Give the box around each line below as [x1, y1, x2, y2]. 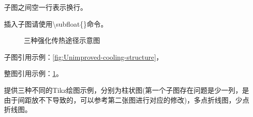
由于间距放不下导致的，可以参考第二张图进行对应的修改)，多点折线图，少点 [4, 94, 250, 105]
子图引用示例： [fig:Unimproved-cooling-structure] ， [4, 51, 163, 62]
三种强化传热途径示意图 [24, 35, 100, 45]
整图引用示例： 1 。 [4, 68, 63, 78]
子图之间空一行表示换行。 [4, 2, 87, 12]
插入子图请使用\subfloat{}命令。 [4, 18, 108, 29]
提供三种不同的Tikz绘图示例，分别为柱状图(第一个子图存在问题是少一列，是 [4, 84, 250, 95]
